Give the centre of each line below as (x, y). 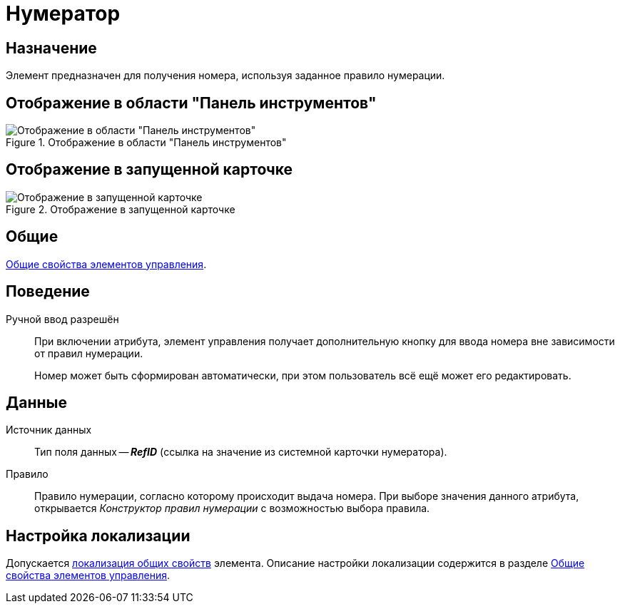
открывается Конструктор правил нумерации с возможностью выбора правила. (232, 508)
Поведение (48, 292)
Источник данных (49, 430)
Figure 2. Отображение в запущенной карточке (121, 209)
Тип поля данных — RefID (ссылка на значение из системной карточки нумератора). (241, 452)
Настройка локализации (98, 536)
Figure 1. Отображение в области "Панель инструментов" (146, 143)
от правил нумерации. (89, 353)
